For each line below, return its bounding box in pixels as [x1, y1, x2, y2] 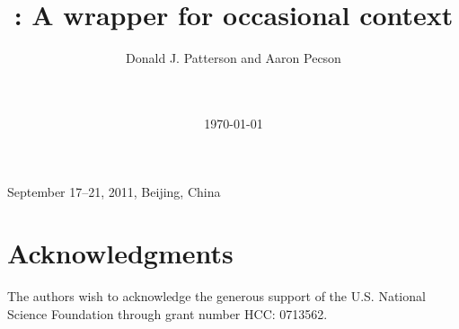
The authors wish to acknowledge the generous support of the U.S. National [7, 287, 426, 306]
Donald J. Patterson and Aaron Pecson [126, 49, 341, 67]
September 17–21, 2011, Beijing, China [7, 182, 221, 200]
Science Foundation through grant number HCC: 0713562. [7, 304, 328, 323]
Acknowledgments [7, 235, 234, 271]
